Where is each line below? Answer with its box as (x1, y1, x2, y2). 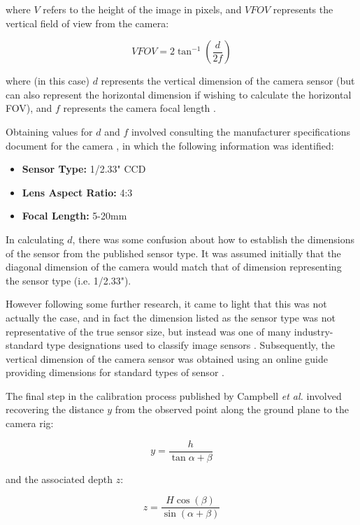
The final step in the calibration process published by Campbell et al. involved (6, 388, 342, 403)
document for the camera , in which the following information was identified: (6, 138, 334, 152)
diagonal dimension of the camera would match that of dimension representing (6, 259, 342, 274)
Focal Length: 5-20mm (22, 208, 127, 223)
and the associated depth (6, 471, 113, 486)
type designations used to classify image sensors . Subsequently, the (46, 338, 336, 352)
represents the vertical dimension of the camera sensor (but (101, 73, 355, 88)
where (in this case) (6, 73, 89, 88)
